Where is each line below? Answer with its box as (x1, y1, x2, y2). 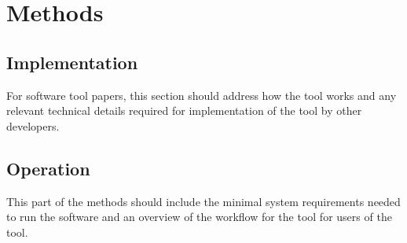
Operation (6, 156, 90, 180)
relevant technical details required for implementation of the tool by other (6, 102, 362, 119)
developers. (6, 117, 60, 134)
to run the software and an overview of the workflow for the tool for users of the (6, 208, 392, 225)
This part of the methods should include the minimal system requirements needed (6, 193, 401, 209)
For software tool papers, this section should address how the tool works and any (6, 87, 397, 103)
